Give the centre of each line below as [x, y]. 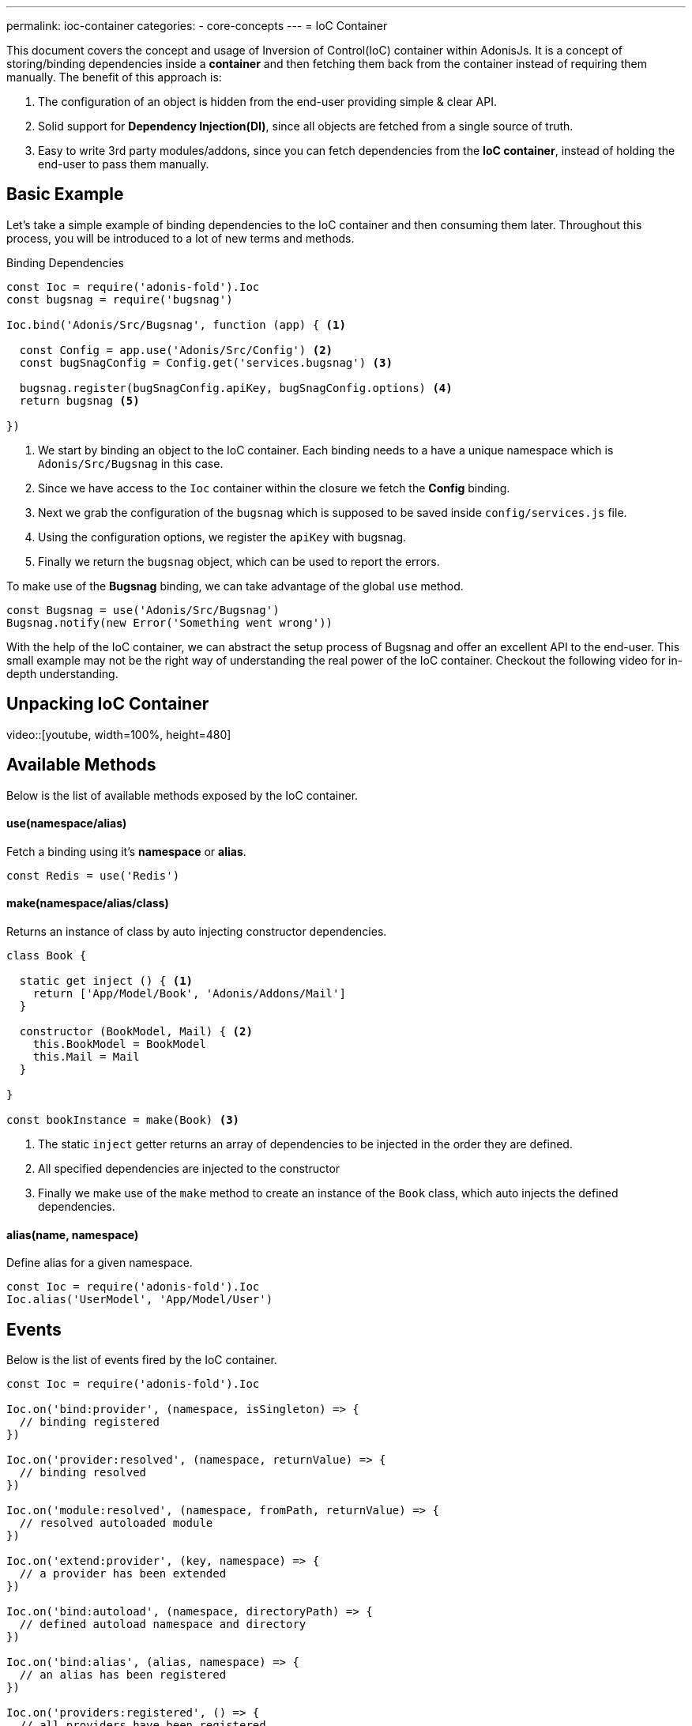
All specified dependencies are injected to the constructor [189, 1168]
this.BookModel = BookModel [119, 1044]
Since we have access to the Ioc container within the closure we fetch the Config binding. [274, 488]
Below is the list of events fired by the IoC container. [142, 1360]
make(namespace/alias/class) [88, 903]
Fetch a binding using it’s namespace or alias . [126, 851]
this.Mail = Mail [86, 1056]
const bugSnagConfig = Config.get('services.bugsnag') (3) [206, 362]
